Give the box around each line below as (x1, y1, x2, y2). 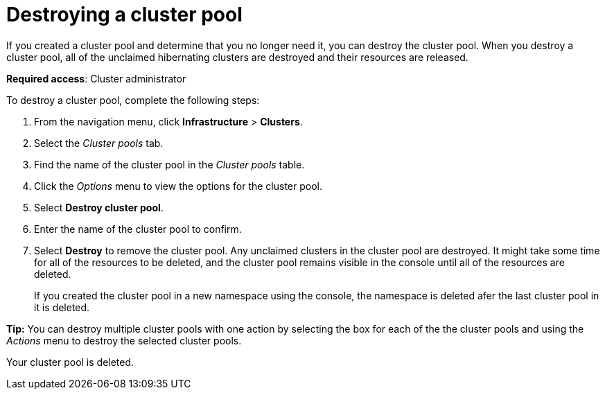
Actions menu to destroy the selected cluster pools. (6, 334, 242, 346)
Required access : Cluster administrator (6, 72, 186, 85)
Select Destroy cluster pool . (34, 201, 164, 213)
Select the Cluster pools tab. (34, 137, 164, 149)
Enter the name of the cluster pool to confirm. (34, 222, 242, 235)
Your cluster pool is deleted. (6, 355, 134, 368)
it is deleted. (34, 301, 90, 313)
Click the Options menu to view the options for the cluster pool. (34, 179, 323, 192)
